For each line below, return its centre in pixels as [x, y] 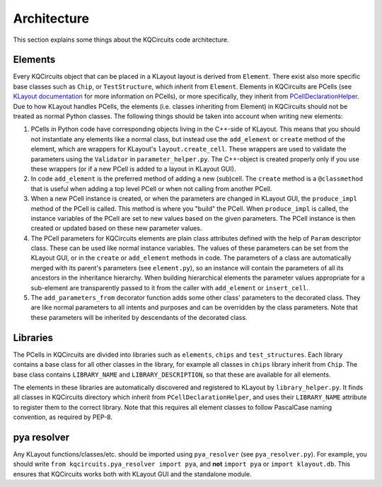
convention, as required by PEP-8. [63, 417]
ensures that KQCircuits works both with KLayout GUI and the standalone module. [132, 474]
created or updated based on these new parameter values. [116, 228]
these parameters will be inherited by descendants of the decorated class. [139, 317]
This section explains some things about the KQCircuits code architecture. [121, 40]
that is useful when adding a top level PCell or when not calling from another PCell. [151, 188]
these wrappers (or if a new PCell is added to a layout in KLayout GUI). [133, 168]
